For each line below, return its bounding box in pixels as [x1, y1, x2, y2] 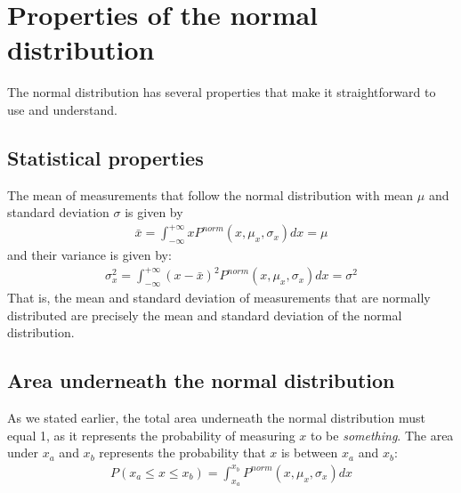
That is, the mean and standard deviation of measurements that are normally [7, 288, 431, 307]
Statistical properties [7, 143, 204, 171]
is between [280, 443, 338, 462]
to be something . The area [310, 425, 454, 444]
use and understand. [7, 100, 117, 118]
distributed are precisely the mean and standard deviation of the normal [7, 305, 402, 324]
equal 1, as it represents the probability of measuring [7, 425, 295, 444]
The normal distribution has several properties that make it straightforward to [7, 83, 436, 101]
